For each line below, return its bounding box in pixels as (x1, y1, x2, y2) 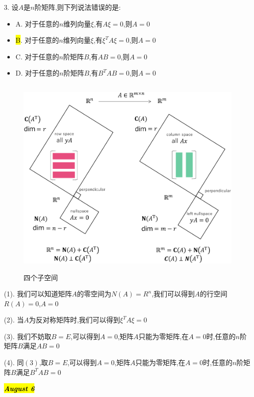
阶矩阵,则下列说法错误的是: (34, 2, 121, 12)
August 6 (4, 383, 35, 394)
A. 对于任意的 (15, 18, 59, 28)
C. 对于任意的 (15, 51, 59, 61)
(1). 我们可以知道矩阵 (4, 289, 72, 299)
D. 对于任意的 (15, 68, 60, 78)
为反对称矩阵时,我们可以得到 (28, 315, 120, 325)
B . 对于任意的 (15, 35, 59, 45)
